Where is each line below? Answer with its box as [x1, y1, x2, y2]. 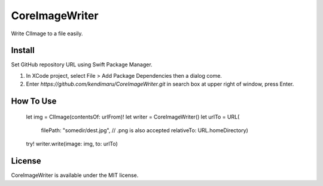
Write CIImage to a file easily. [11, 30, 83, 37]
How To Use [11, 96, 57, 106]
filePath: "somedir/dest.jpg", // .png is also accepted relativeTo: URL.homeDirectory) [41, 127, 248, 134]
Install [11, 45, 35, 56]
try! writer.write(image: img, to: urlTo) [26, 141, 118, 148]
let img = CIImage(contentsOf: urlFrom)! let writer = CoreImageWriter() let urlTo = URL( [26, 113, 240, 120]
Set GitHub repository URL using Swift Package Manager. [11, 61, 153, 68]
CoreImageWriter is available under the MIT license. [11, 172, 139, 179]
